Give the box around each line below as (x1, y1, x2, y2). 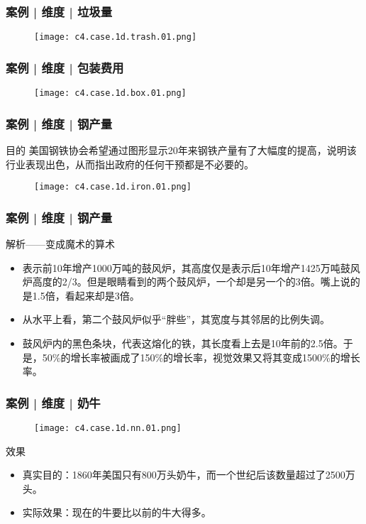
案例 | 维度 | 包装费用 (6, 58, 124, 76)
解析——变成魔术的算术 (6, 236, 115, 251)
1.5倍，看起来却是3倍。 (32, 288, 140, 302)
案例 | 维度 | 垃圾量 (6, 2, 113, 20)
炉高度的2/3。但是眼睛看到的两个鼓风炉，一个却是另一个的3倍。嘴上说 (22, 274, 350, 289)
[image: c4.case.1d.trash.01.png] (34, 32, 197, 43)
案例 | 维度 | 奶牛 (6, 393, 101, 411)
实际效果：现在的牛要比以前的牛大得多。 (22, 505, 211, 520)
